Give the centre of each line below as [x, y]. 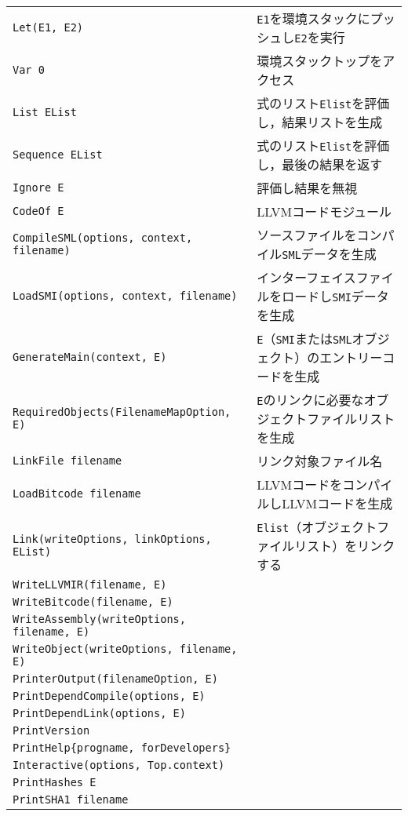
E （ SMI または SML [304, 339]
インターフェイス [306, 277]
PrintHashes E [55, 782]
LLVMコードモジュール [324, 211]
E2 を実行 [320, 37]
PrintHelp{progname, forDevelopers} [122, 748]
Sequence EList [58, 155]
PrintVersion [51, 730]
